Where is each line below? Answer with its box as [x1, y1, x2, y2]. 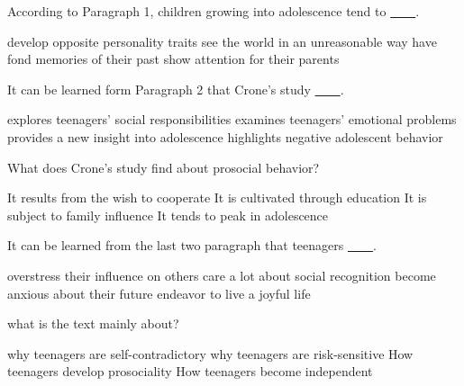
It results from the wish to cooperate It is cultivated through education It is [7, 188, 427, 207]
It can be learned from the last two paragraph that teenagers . [7, 236, 377, 255]
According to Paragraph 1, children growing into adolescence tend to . [7, 2, 420, 20]
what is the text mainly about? [7, 314, 179, 333]
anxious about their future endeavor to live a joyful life [7, 283, 311, 302]
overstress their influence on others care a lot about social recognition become [7, 265, 436, 284]
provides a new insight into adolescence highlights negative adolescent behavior [7, 127, 443, 146]
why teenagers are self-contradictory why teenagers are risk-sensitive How [7, 344, 414, 363]
